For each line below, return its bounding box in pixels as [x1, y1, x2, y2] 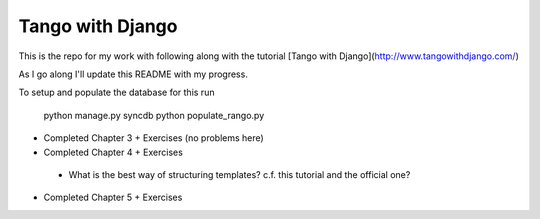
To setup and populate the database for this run [18, 86, 215, 99]
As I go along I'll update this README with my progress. [18, 68, 249, 80]
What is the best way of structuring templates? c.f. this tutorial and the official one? [68, 168, 411, 180]
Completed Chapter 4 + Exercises [43, 146, 184, 158]
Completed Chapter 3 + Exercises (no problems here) [43, 132, 264, 144]
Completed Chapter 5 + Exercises [43, 191, 183, 204]
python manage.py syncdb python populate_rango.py [43, 109, 265, 121]
